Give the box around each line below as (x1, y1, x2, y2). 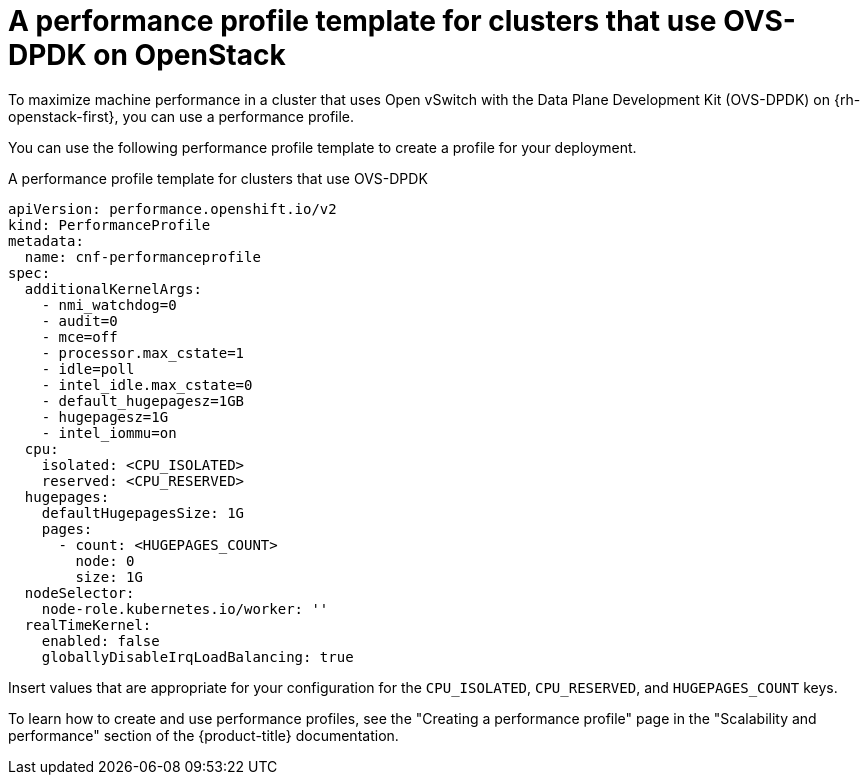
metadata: (8, 232, 84, 249)
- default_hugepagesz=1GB (41, 392, 245, 409)
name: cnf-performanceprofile (24, 248, 261, 265)
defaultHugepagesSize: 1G (41, 504, 245, 521)
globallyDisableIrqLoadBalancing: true (41, 648, 354, 665)
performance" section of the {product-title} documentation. (8, 726, 399, 744)
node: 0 (75, 552, 135, 569)
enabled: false (41, 632, 160, 649)
